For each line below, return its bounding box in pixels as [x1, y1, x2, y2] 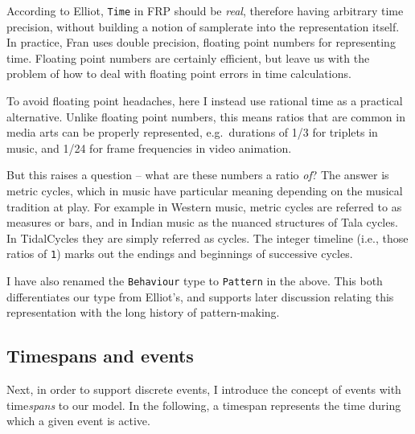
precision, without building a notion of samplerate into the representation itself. [6, 18, 400, 35]
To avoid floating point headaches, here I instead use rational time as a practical [6, 92, 403, 109]
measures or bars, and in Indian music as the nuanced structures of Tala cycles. [6, 214, 398, 231]
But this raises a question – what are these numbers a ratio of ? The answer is [6, 166, 389, 183]
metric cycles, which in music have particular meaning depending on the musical [6, 182, 403, 199]
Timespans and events [6, 343, 194, 368]
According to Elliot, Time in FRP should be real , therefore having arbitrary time [6, 2, 404, 18]
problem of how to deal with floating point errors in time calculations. [6, 65, 351, 82]
